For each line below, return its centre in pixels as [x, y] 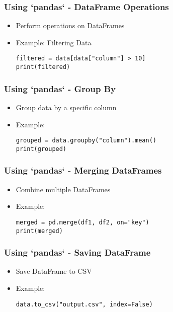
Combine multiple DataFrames [63, 189]
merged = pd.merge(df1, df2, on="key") [82, 222]
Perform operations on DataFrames [70, 25]
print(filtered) [43, 67]
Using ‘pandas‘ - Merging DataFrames [83, 170]
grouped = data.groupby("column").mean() [86, 141]
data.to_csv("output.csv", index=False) [84, 304]
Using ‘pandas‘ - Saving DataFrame [77, 252]
